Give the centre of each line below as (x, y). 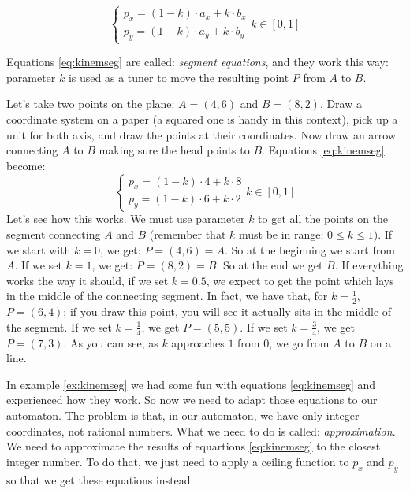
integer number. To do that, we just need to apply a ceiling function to (178, 461)
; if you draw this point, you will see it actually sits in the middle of (227, 311)
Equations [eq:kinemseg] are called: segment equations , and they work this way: (198, 62)
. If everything (369, 265)
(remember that (188, 234)
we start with (39, 249)
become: (26, 165)
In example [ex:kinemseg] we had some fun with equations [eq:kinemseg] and (191, 384)
